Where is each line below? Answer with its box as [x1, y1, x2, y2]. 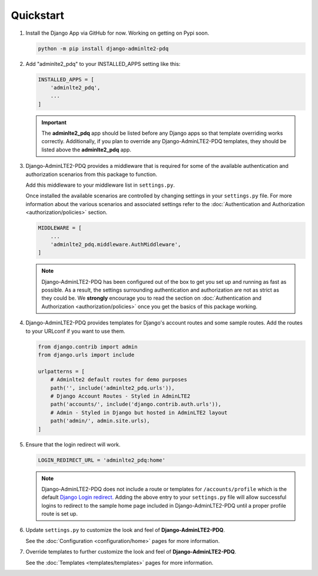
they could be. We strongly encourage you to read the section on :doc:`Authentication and [41, 294, 262, 302]
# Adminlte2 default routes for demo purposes [50, 376, 188, 383]
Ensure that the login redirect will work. [25, 441, 121, 448]
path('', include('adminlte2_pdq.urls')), [50, 385, 175, 391]
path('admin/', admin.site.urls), [50, 418, 150, 424]
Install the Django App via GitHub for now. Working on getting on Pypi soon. [25, 29, 210, 37]
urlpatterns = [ [38, 368, 85, 375]
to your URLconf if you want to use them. [25, 327, 126, 335]
